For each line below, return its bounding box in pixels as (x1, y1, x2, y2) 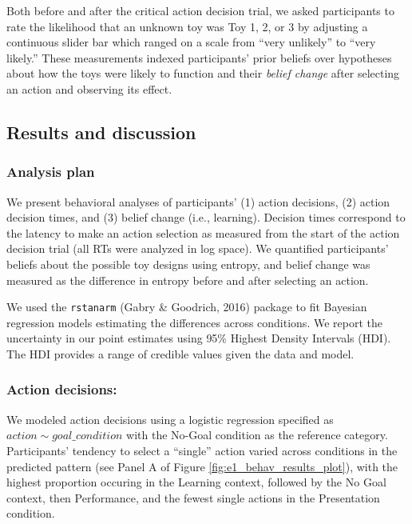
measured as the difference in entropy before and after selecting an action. (6, 271, 369, 288)
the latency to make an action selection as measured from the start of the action (6, 224, 400, 241)
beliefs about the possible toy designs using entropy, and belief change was (6, 255, 370, 272)
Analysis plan (6, 162, 95, 182)
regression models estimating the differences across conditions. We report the (6, 314, 382, 330)
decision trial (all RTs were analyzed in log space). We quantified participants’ (6, 240, 389, 257)
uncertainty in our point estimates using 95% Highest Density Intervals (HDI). (6, 330, 391, 346)
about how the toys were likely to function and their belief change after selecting (6, 65, 400, 82)
